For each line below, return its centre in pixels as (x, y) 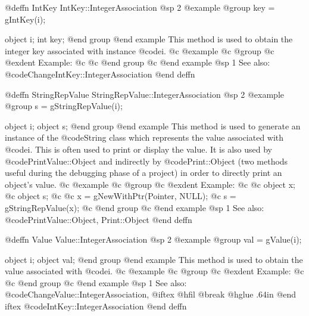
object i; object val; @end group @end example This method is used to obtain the (154, 259)
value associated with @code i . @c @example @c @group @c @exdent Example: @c (154, 271)
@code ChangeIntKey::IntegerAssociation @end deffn (100, 74)
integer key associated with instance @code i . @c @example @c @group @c (140, 50)
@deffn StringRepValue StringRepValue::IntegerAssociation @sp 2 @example (145, 94)
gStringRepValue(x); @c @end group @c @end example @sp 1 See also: (135, 207)
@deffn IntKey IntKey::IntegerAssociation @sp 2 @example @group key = (140, 7)
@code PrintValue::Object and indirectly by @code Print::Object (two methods (146, 161)
